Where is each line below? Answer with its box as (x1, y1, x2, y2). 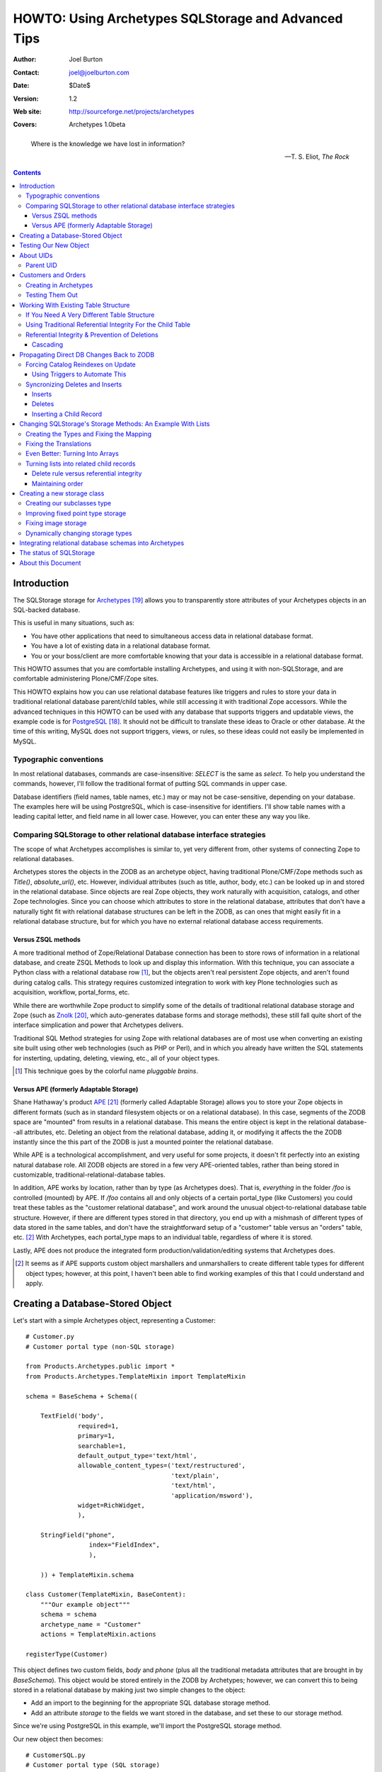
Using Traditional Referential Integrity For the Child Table (25, 320, 191, 329)
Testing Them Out (25, 291, 78, 299)
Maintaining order (32, 479, 83, 488)
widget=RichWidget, (78, 1501, 145, 1509)
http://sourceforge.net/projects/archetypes (69, 107, 195, 116)
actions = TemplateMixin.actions (40, 1630, 157, 1638)
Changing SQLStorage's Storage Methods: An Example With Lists (19, 420, 210, 428)
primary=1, (78, 1432, 116, 1440)
